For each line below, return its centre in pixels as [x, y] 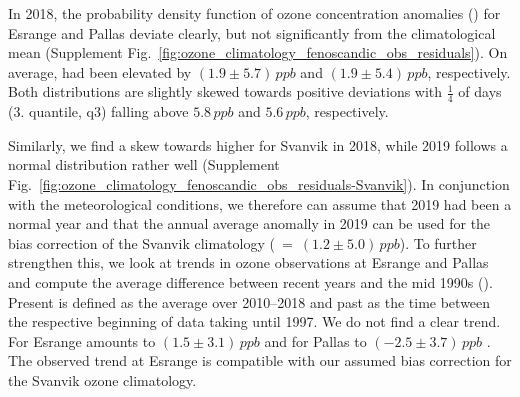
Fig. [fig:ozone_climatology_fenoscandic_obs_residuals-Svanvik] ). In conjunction [259, 183]
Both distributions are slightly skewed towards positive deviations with [225, 91]
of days [480, 91]
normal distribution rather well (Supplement [144, 164]
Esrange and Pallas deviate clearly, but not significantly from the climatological [252, 32]
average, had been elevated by [100, 71]
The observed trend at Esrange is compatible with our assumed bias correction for [260, 360]
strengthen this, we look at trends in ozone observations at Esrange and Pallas [248, 262]
